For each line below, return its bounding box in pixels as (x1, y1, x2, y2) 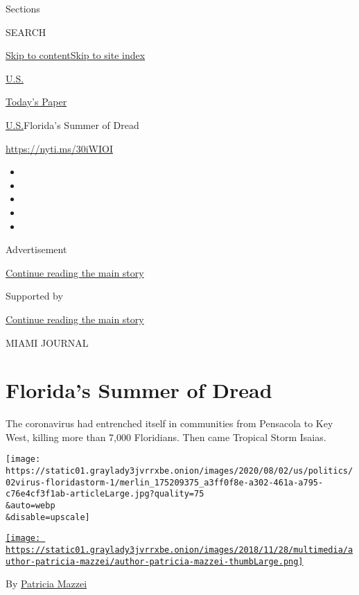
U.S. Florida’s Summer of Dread (6, 117, 139, 132)
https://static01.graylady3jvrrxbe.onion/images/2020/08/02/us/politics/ (6, 466, 353, 476)
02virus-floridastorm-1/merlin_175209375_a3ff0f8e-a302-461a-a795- (6, 477, 324, 488)
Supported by (6, 288, 63, 303)
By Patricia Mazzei (6, 576, 87, 591)
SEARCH (6, 24, 46, 39)
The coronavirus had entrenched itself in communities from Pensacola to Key (6, 416, 333, 431)
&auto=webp (6, 501, 55, 511)
